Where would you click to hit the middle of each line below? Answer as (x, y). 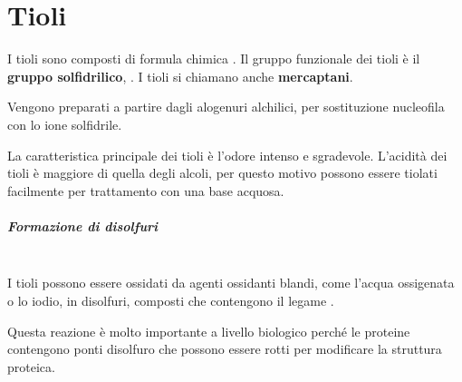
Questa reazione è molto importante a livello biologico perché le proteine (209, 331)
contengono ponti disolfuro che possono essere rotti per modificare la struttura (225, 349)
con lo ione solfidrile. (65, 124)
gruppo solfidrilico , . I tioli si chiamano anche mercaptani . (180, 76)
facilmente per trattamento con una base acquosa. (146, 190)
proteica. (31, 366)
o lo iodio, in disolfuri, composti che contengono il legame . (171, 301)
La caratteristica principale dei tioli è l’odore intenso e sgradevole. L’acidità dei (227, 155)
